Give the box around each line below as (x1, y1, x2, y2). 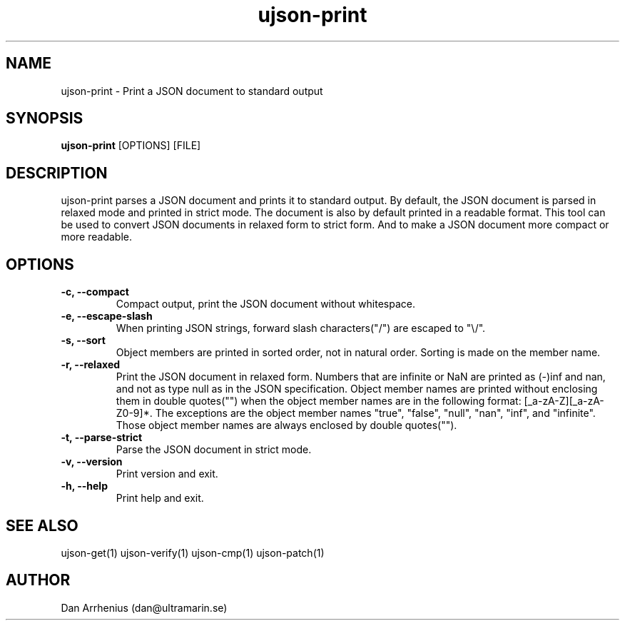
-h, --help (61, 480, 108, 493)
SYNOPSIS (6, 109, 83, 128)
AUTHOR (6, 571, 71, 590)
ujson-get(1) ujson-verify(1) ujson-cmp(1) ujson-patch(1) (61, 546, 325, 559)
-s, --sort (61, 334, 106, 347)
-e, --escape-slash (61, 310, 153, 323)
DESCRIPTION (6, 163, 108, 182)
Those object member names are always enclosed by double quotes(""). (116, 419, 457, 432)
